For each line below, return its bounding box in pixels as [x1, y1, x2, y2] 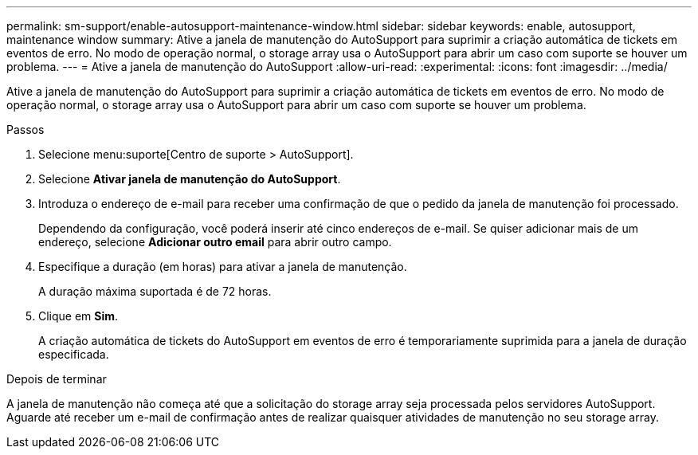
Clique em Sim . [38, 309, 119, 323]
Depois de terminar [6, 372, 107, 386]
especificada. [38, 347, 109, 361]
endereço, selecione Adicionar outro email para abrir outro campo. [38, 235, 392, 249]
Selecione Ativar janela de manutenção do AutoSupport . [38, 172, 341, 186]
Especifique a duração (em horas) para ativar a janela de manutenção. [38, 260, 407, 273]
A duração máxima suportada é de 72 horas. [38, 284, 272, 298]
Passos [6, 123, 45, 136]
